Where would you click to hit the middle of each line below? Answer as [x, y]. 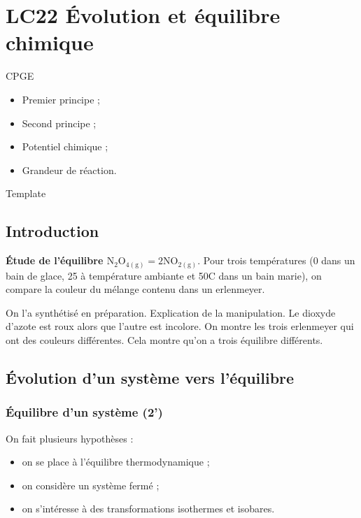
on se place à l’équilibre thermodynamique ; [116, 462]
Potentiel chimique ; [65, 146]
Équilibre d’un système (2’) [84, 412]
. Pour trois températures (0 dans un [276, 260]
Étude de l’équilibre [55, 260]
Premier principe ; [61, 99]
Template [26, 193]
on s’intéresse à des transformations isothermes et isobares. [148, 509]
